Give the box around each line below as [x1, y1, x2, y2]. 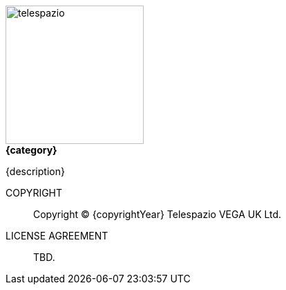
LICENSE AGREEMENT [6, 230, 108, 242]
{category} [6, 144, 57, 156]
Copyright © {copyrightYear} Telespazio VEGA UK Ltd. [33, 208, 282, 220]
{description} [6, 165, 65, 177]
